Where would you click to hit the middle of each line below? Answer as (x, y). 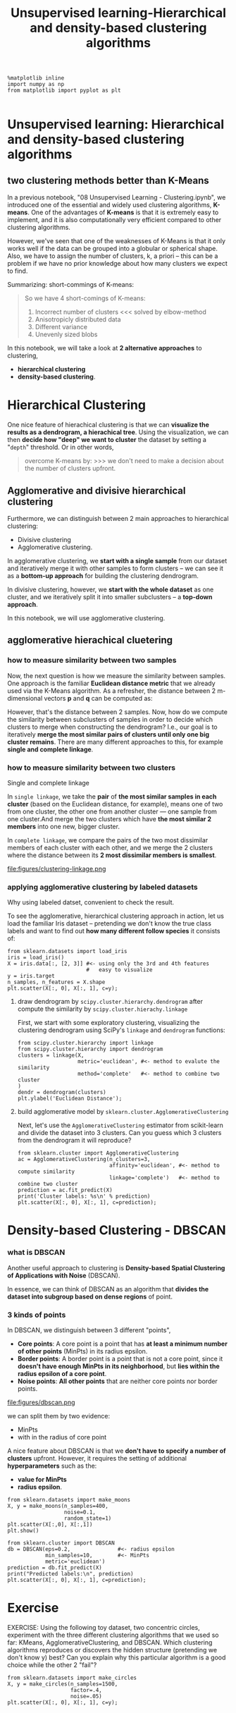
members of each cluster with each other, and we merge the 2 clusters (110, 847)
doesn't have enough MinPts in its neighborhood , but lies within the (118, 1366)
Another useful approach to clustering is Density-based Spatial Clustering (116, 1267)
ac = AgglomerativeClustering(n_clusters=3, (84, 1160)
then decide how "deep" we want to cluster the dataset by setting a (107, 440)
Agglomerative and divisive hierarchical (97, 490)
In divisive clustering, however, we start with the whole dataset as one (111, 589)
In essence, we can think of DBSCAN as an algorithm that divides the (108, 1289)
